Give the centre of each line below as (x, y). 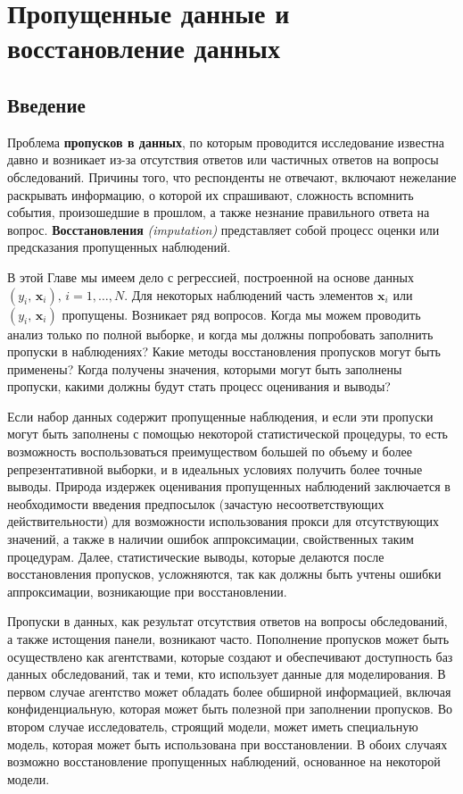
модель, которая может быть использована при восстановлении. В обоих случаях (227, 744)
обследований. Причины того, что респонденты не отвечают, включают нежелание (232, 176)
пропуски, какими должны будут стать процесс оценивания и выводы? (199, 386)
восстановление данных (144, 48)
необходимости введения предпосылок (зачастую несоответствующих (196, 503)
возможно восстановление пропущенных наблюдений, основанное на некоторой (224, 761)
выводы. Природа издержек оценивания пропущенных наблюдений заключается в (229, 486)
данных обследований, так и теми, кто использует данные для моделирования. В (227, 674)
